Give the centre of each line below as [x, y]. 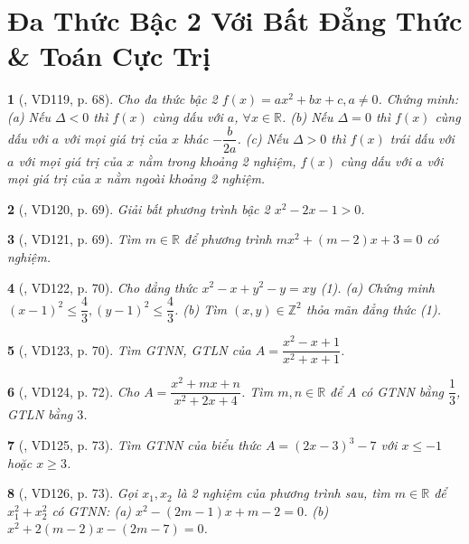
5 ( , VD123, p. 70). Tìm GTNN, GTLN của [129, 349]
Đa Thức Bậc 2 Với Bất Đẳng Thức [235, 20]
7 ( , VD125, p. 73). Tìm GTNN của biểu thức [134, 445]
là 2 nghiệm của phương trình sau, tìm [283, 493]
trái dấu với [422, 138]
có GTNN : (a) [92, 510]
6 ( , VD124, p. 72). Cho [74, 391]
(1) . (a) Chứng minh [377, 287]
